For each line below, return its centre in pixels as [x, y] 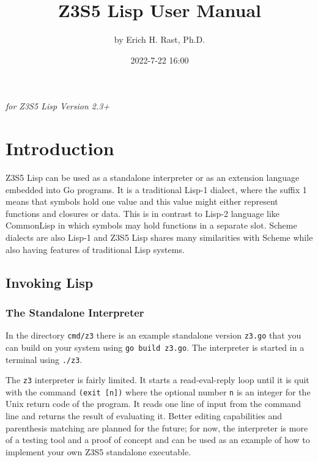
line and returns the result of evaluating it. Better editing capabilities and [144, 416]
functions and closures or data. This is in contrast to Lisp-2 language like [143, 213]
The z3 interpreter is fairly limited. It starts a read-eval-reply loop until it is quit [157, 380]
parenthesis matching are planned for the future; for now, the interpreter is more [157, 427]
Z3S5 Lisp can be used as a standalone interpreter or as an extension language [153, 178]
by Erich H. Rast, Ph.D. [160, 39]
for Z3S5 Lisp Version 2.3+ [58, 106]
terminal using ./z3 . [44, 359]
